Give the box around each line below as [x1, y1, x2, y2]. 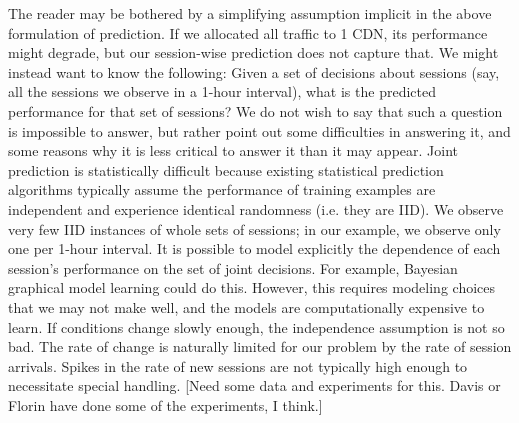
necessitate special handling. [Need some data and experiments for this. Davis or [8, 375, 501, 396]
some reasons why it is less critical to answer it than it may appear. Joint [8, 140, 459, 161]
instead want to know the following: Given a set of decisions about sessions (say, [8, 61, 500, 82]
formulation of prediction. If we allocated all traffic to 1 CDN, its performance [8, 22, 488, 43]
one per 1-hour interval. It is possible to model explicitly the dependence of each [8, 238, 501, 259]
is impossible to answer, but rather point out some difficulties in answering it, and [8, 120, 511, 141]
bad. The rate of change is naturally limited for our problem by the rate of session [8, 336, 512, 357]
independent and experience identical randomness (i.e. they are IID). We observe [8, 198, 504, 219]
